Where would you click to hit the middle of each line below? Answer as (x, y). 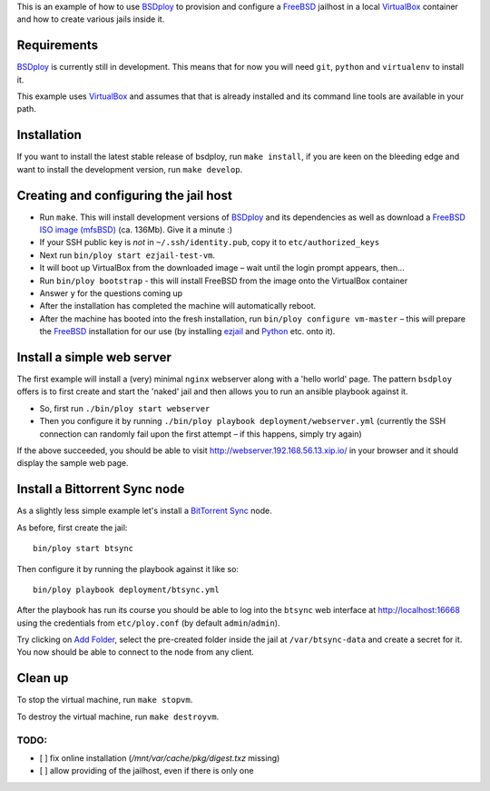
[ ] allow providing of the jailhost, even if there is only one (147, 771)
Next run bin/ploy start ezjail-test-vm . (127, 255)
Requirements (58, 45)
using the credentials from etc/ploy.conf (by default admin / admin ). (148, 623)
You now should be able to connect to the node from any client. (135, 652)
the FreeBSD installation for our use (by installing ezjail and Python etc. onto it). (187, 331)
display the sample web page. (73, 463)
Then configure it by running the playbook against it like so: (128, 569)
